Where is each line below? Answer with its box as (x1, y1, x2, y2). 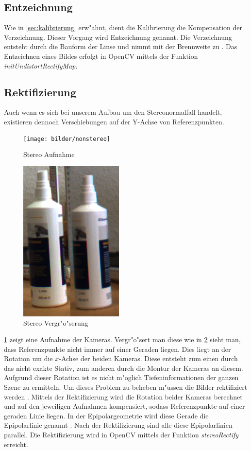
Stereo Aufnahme (23, 149, 75, 159)
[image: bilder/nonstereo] (23, 135, 110, 142)
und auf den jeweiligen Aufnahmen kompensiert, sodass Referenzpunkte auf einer (4, 401, 245, 411)
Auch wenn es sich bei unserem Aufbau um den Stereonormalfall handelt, (4, 107, 222, 117)
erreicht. (4, 439, 28, 449)
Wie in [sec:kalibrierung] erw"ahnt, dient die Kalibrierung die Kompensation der (4, 22, 243, 33)
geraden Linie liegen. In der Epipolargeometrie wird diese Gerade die (4, 410, 209, 420)
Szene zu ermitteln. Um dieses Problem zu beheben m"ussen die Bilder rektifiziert (4, 382, 248, 392)
